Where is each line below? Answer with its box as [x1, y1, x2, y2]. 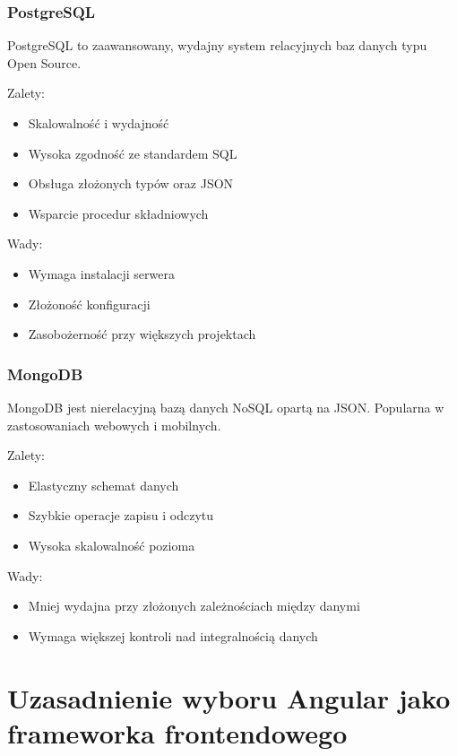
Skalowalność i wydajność [28, 114, 169, 132]
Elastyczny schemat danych [28, 475, 179, 494]
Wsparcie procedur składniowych [28, 204, 209, 222]
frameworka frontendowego [7, 714, 348, 751]
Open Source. [7, 53, 82, 72]
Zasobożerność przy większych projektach [28, 325, 256, 343]
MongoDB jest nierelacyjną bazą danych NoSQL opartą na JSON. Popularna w [7, 397, 444, 416]
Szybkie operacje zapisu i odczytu [28, 506, 214, 525]
